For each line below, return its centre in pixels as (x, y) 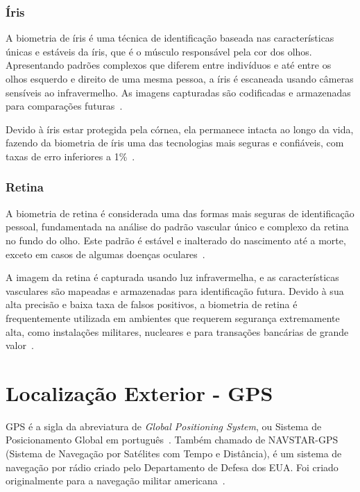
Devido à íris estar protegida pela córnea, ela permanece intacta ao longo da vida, (180, 129)
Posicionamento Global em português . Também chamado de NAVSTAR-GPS (172, 440)
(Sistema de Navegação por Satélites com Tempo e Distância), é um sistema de (174, 453)
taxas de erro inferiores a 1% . (70, 156)
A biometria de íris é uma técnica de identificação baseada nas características (170, 38)
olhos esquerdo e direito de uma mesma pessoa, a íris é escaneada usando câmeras (180, 78)
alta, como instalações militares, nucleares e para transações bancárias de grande (177, 331)
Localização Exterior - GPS (139, 392)
